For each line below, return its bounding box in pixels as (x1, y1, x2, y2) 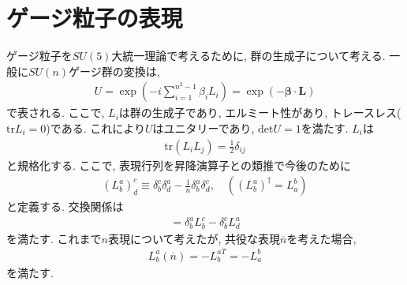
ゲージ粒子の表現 (6, 2, 183, 34)
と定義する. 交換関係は (6, 198, 124, 215)
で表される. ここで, (6, 104, 105, 121)
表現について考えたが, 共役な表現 (107, 230, 281, 246)
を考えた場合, (286, 230, 357, 246)
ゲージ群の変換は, (69, 62, 160, 79)
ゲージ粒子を (6, 47, 73, 64)
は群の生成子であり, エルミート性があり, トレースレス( (118, 104, 401, 121)
